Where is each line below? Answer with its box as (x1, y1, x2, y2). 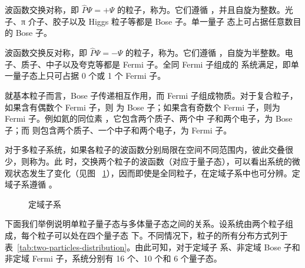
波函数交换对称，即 (5, 4, 79, 16)
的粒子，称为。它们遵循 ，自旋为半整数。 (125, 46, 285, 59)
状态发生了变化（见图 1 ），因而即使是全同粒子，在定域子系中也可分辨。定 (12, 166, 300, 179)
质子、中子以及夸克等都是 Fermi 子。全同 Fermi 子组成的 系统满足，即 (21, 58, 291, 70)
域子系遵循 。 (5, 178, 57, 190)
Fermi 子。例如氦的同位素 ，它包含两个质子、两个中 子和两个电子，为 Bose (5, 112, 293, 125)
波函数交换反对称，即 (5, 46, 87, 59)
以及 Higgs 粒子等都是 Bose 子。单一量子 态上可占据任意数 (69, 15, 293, 27)
